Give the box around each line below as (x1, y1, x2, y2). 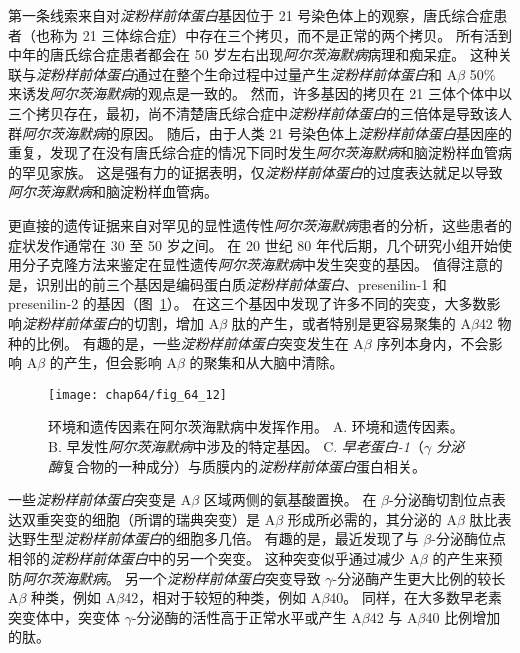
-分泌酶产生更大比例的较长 (332, 567, 506, 588)
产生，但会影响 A (63, 352, 177, 373)
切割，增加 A (133, 312, 220, 333)
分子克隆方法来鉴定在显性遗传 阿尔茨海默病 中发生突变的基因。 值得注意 (21, 254, 489, 275)
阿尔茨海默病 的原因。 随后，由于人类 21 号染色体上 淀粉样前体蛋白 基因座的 (22, 122, 512, 143)
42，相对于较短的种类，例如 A (124, 587, 322, 608)
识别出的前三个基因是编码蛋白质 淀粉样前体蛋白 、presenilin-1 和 (35, 273, 447, 294)
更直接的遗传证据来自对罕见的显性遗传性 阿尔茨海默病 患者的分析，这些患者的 (8, 214, 512, 235)
